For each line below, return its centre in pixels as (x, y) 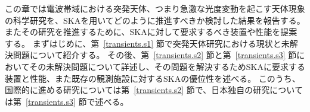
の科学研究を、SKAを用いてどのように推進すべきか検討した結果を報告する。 (155, 20)
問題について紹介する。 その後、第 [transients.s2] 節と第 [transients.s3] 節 (155, 55)
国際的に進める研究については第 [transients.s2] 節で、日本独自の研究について (154, 90)
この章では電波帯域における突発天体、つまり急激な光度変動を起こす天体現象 (155, 8)
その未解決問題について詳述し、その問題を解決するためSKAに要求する (167, 66)
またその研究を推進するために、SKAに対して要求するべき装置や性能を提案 (151, 32)
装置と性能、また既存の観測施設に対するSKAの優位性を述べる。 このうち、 (153, 78)
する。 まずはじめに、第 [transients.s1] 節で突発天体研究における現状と (143, 43)
